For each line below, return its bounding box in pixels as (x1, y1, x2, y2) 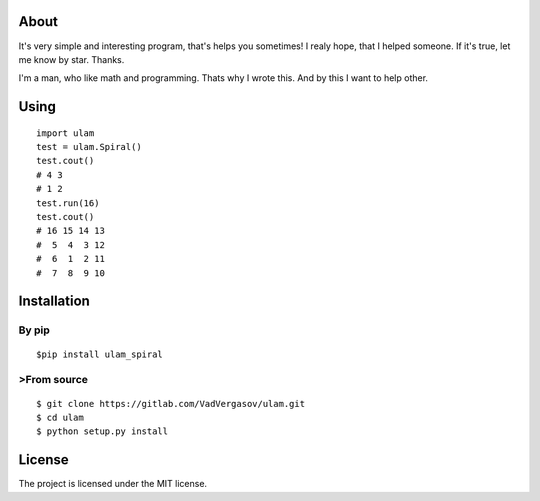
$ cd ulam (36, 411, 84, 423)
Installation (18, 293, 90, 310)
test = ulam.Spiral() (36, 141, 142, 153)
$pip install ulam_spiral (36, 348, 164, 360)
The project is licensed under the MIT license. (18, 478, 208, 490)
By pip (18, 323, 50, 337)
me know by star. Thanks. (18, 53, 125, 65)
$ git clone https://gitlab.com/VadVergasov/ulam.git (36, 398, 305, 409)
